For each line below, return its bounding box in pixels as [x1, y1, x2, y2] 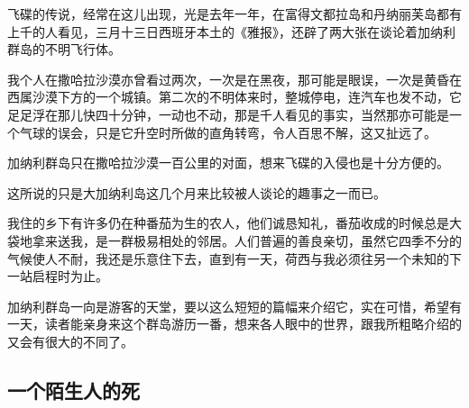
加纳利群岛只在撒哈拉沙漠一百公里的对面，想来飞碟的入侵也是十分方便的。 [7, 153, 449, 172]
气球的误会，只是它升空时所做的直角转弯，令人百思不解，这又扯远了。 [19, 122, 437, 141]
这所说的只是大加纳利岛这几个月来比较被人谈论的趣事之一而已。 [7, 183, 386, 202]
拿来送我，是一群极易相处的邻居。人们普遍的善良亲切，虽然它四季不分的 [32, 231, 462, 249]
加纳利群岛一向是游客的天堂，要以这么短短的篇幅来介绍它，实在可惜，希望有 [7, 296, 462, 315]
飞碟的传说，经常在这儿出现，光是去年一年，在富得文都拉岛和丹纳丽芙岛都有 [7, 5, 462, 23]
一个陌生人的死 [7, 376, 140, 403]
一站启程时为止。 [7, 267, 108, 286]
